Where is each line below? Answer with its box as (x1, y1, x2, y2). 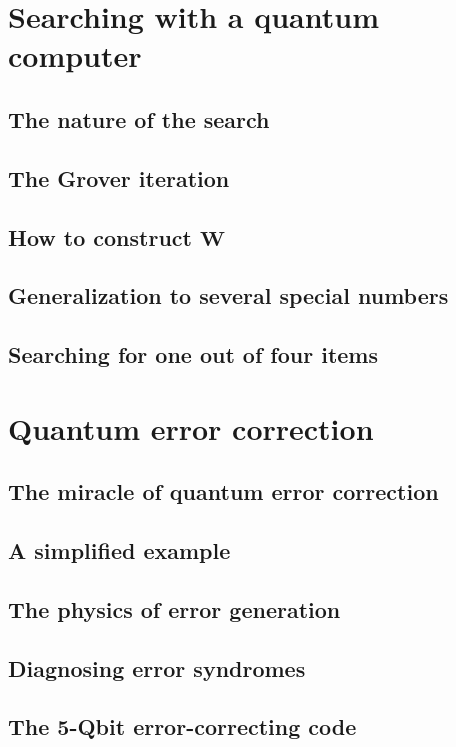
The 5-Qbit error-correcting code (8, 711, 357, 742)
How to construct (8, 221, 192, 252)
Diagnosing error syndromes (8, 652, 306, 683)
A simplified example (8, 535, 231, 566)
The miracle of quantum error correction (8, 476, 439, 507)
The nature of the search (8, 103, 270, 134)
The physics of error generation (8, 593, 341, 624)
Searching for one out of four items (8, 339, 379, 370)
